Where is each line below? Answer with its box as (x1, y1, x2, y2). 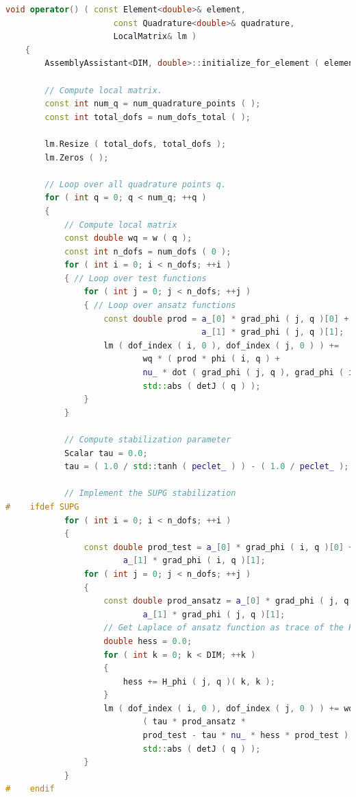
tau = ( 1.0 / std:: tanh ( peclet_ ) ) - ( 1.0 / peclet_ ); (64, 462, 349, 472)
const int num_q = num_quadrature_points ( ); (44, 99, 261, 109)
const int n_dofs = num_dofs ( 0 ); (64, 246, 231, 257)
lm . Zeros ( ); (44, 152, 109, 163)
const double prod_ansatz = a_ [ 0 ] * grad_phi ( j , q (103, 596, 349, 606)
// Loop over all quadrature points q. (44, 179, 227, 189)
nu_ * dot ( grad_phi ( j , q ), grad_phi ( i (142, 368, 354, 378)
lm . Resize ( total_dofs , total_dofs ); (44, 139, 227, 149)
